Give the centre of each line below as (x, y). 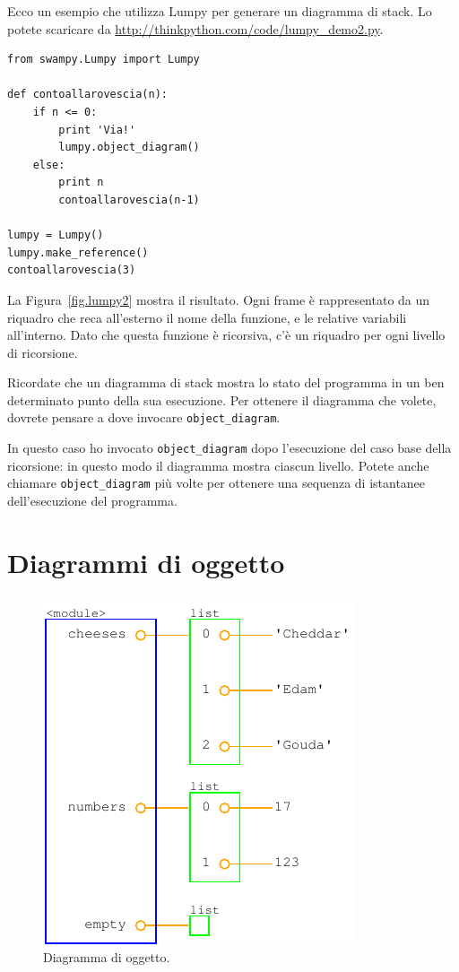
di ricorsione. (43, 352)
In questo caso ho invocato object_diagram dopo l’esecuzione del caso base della (229, 448)
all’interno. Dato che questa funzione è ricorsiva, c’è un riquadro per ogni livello (226, 335)
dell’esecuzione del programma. (92, 501)
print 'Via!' (97, 130)
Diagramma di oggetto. (107, 957)
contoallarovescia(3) (72, 270)
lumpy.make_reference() (78, 252)
